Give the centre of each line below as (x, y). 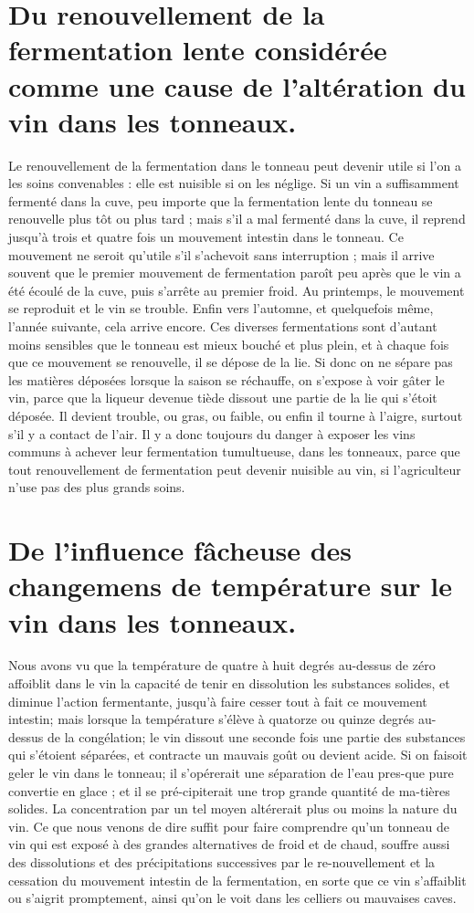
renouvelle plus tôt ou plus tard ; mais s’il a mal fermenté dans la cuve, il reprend (237, 219)
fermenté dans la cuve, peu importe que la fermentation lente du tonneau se (221, 200)
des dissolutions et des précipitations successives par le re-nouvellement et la (222, 862)
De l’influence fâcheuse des (180, 550)
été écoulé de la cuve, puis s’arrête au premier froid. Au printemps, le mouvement (237, 290)
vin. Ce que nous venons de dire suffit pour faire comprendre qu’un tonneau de (229, 826)
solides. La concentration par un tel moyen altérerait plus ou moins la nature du (233, 808)
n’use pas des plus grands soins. (97, 487)
